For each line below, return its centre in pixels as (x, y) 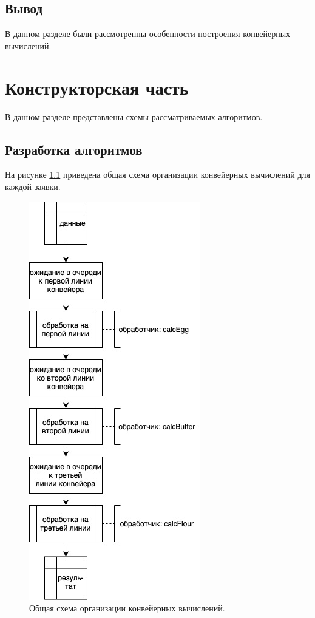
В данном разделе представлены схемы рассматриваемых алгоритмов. (134, 116)
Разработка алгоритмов (74, 149)
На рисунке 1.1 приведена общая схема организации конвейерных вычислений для (157, 175)
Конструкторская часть (97, 87)
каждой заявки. (33, 186)
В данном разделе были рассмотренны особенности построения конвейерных (148, 34)
